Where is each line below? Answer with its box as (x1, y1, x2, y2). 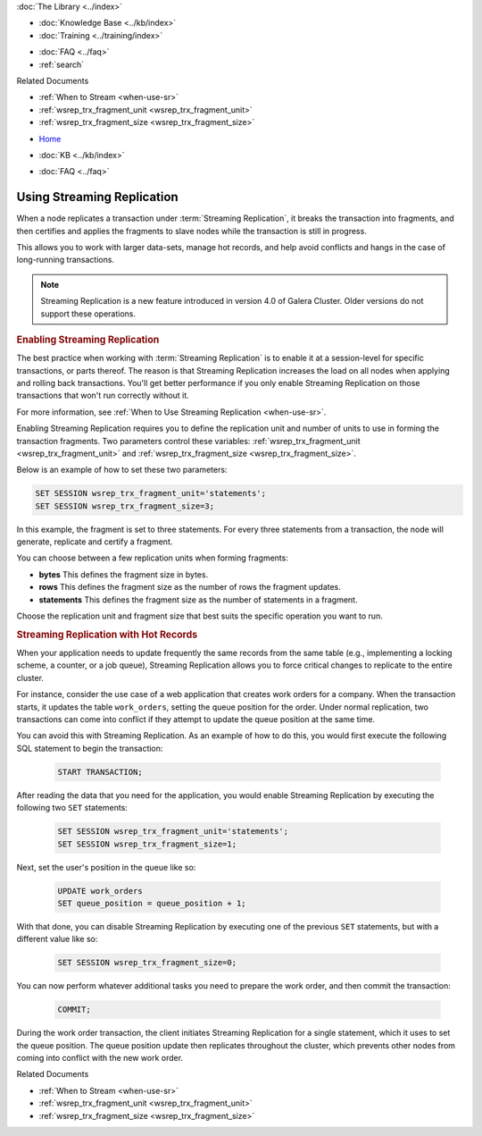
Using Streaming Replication (16, 189, 179, 205)
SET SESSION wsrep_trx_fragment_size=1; (57, 838, 237, 849)
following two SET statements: (16, 803, 129, 813)
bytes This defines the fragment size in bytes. (38, 568, 209, 580)
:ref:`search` (38, 59, 85, 70)
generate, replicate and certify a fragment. (16, 536, 173, 547)
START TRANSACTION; (57, 767, 143, 777)
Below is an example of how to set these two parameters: (16, 465, 228, 475)
